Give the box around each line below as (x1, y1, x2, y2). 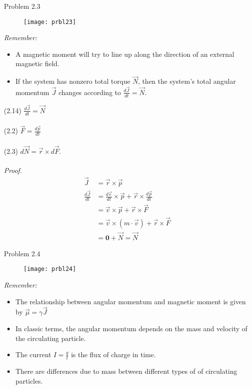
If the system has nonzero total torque (15, 76, 131, 86)
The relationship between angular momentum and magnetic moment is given (15, 296, 246, 306)
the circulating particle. (15, 333, 86, 343)
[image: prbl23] (23, 18, 76, 25)
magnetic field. (15, 58, 60, 69)
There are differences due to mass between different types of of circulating (15, 366, 237, 376)
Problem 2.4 (4, 248, 41, 258)
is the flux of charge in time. (71, 349, 156, 360)
